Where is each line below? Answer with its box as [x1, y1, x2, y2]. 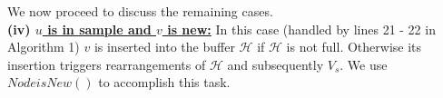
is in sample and [47, 19, 152, 38]
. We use [340, 54, 388, 73]
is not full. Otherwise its [286, 37, 422, 56]
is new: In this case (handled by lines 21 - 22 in [167, 19, 436, 38]
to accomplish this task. [98, 73, 231, 92]
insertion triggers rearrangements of [7, 54, 206, 73]
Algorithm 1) [7, 37, 80, 56]
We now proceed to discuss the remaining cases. [7, 2, 273, 20]
